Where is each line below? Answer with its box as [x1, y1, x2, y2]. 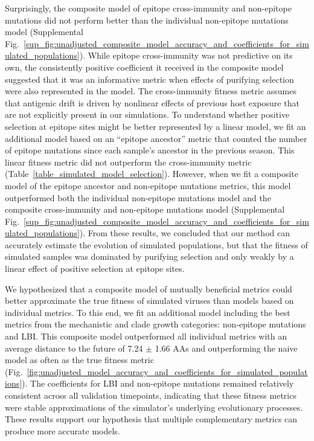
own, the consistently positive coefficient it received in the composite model [5, 60, 284, 73]
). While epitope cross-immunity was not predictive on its [79, 49, 293, 62]
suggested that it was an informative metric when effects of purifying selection [5, 72, 294, 85]
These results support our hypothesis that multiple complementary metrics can [5, 413, 298, 425]
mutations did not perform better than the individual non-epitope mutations [5, 13, 289, 26]
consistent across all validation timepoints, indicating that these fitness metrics [5, 389, 296, 401]
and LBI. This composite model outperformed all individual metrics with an [5, 330, 287, 343]
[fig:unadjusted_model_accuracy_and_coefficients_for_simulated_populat [27, 365, 308, 378]
